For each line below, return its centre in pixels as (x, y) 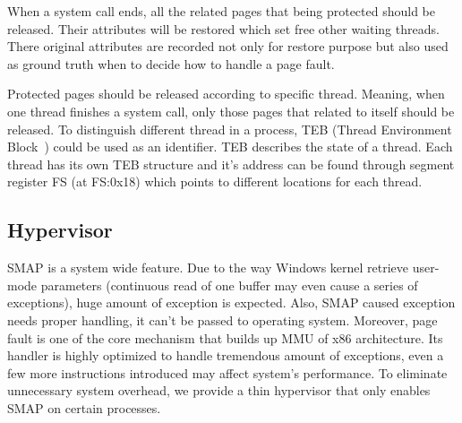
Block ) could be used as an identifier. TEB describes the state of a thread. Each (230, 147)
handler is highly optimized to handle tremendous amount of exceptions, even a (226, 355)
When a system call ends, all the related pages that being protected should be (222, 11)
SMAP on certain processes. (84, 407)
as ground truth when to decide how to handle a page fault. (171, 63)
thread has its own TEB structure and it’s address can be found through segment (231, 164)
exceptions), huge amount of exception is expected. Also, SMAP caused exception (231, 302)
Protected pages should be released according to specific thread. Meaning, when (226, 94)
